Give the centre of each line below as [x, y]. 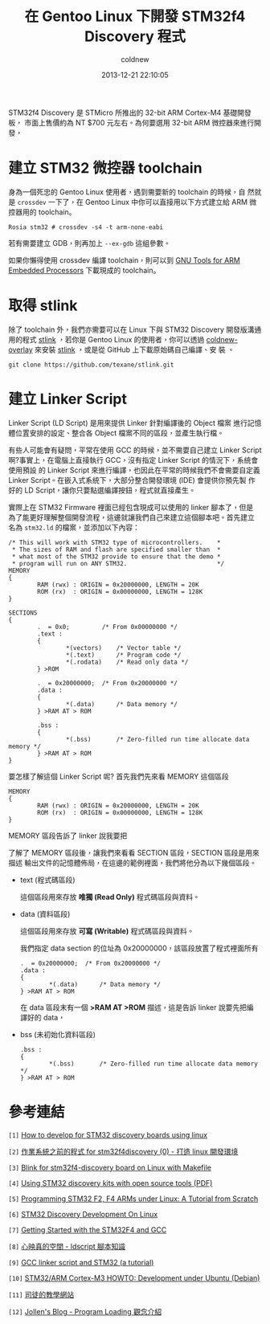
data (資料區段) [45, 913]
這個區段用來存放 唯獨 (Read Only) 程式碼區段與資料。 [110, 897]
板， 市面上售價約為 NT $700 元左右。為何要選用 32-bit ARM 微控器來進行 [131, 122]
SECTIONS [23, 613]
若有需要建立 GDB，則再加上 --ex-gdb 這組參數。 [90, 243]
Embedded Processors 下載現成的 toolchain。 [84, 270]
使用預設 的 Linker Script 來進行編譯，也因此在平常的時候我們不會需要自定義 [135, 470]
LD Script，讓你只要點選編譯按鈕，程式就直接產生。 [110, 490]
